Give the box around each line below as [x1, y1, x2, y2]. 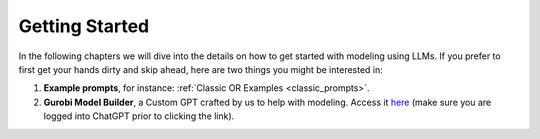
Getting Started [18, 15, 150, 37]
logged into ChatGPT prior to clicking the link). [43, 110, 235, 122]
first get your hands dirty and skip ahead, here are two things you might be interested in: [18, 63, 384, 75]
